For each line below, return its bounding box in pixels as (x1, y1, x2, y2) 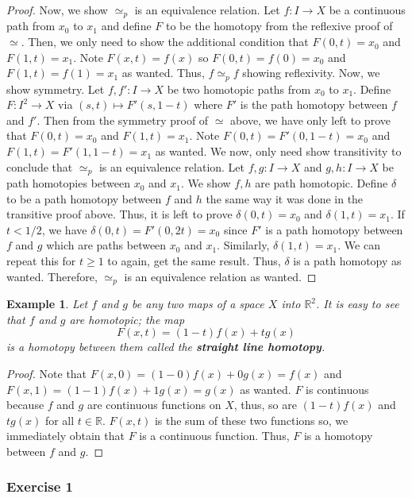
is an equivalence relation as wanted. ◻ (124, 268, 317, 284)
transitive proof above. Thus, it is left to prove (6, 206, 233, 222)
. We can (337, 237, 380, 253)
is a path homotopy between (265, 221, 403, 237)
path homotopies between (6, 175, 131, 191)
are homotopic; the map (69, 311, 185, 327)
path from (6, 17, 56, 34)
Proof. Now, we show (6, 2, 108, 17)
